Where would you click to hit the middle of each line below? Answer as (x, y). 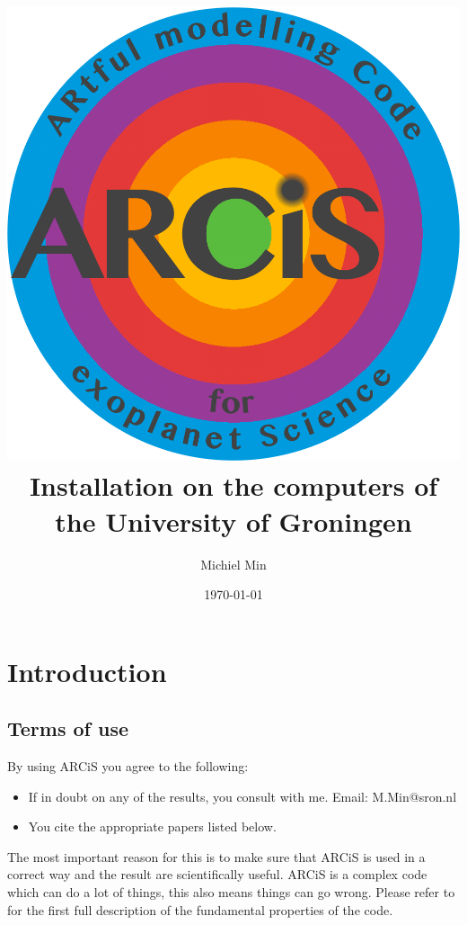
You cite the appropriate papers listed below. (152, 826)
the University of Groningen (233, 521)
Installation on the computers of (233, 485)
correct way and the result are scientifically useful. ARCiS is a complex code (217, 874)
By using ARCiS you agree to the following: (128, 766)
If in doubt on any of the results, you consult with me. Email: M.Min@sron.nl (242, 796)
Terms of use (68, 728)
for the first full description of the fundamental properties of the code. (200, 909)
